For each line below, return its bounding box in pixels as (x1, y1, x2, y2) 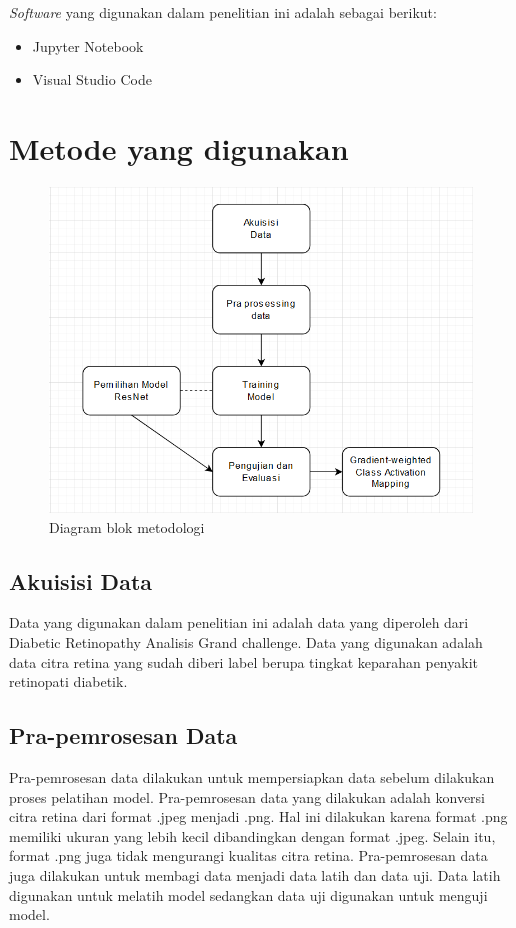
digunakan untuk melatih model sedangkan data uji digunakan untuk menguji (9, 884, 488, 905)
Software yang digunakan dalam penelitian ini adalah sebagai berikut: (9, 2, 437, 22)
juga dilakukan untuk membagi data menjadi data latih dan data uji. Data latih (9, 864, 501, 885)
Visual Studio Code (32, 69, 152, 90)
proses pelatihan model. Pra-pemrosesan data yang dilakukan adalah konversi (9, 786, 485, 807)
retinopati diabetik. (9, 671, 128, 692)
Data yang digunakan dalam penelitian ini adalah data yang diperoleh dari (9, 612, 469, 633)
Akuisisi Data (9, 565, 153, 596)
